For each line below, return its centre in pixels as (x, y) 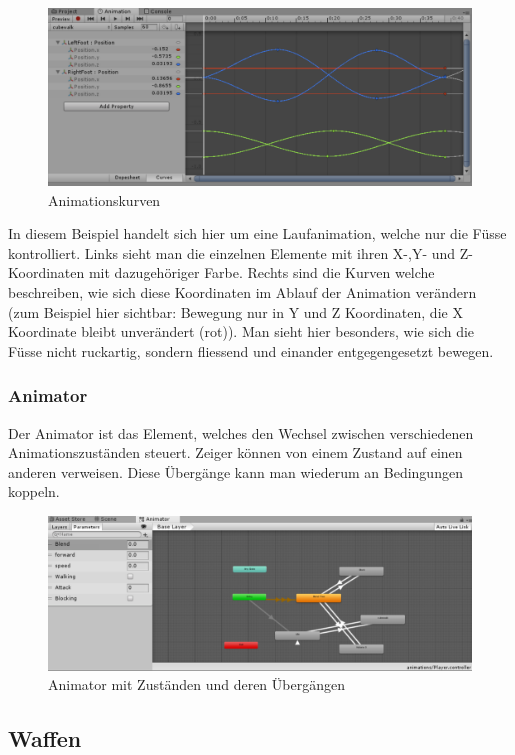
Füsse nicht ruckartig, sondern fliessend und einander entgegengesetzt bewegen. (251, 350)
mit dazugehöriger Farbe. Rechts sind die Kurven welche (261, 272)
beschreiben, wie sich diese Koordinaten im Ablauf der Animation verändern (242, 292)
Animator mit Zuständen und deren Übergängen (196, 684)
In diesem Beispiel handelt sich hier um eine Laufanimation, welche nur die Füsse (257, 233)
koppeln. (34, 491)
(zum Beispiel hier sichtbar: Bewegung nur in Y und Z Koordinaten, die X (235, 311)
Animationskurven (104, 199)
